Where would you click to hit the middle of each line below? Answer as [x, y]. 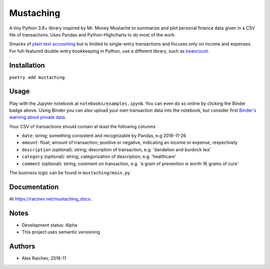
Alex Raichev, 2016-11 [44, 258]
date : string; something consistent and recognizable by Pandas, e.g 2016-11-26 [104, 136]
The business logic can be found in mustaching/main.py [70, 173]
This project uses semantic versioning [61, 232]
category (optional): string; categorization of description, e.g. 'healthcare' [99, 157]
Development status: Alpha [49, 225]
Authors [22, 246]
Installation [27, 65]
